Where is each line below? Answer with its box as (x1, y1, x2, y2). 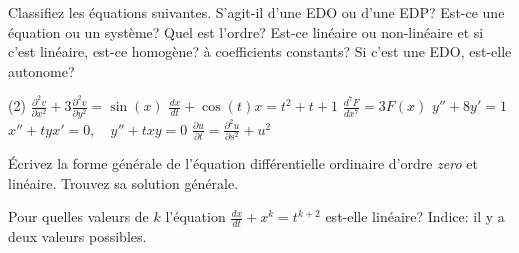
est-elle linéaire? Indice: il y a (325, 206, 505, 227)
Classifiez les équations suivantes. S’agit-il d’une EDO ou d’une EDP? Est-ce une (8, 2, 505, 22)
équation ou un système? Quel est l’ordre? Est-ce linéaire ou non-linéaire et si (8, 21, 484, 42)
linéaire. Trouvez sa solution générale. (8, 172, 239, 193)
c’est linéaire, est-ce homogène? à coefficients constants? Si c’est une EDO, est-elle (8, 41, 512, 62)
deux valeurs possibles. (8, 226, 147, 247)
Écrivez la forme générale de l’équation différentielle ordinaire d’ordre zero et (8, 153, 478, 174)
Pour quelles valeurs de (8, 206, 149, 227)
